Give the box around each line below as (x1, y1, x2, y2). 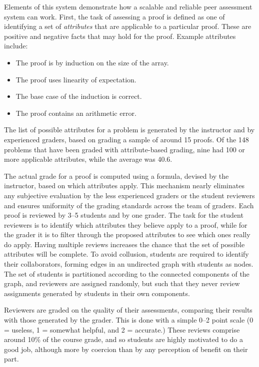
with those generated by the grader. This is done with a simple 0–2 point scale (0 (4, 315, 253, 325)
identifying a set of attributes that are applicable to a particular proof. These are (4, 21, 251, 31)
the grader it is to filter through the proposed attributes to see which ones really (4, 229, 250, 240)
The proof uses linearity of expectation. (15, 74, 136, 84)
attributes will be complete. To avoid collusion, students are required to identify (4, 249, 249, 259)
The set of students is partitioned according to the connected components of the (4, 268, 249, 279)
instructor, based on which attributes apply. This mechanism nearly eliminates (4, 180, 244, 191)
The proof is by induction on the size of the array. (15, 57, 169, 67)
